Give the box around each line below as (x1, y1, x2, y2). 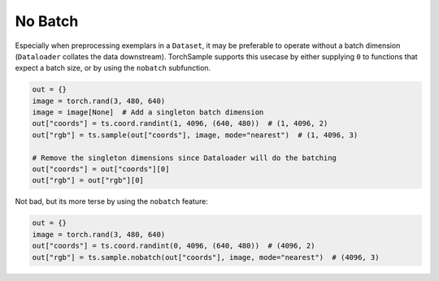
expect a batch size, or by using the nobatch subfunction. (15, 63, 211, 73)
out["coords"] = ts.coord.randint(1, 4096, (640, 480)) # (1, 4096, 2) (32, 119, 328, 128)
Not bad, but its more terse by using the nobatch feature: (15, 197, 209, 206)
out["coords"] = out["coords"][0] (32, 165, 170, 174)
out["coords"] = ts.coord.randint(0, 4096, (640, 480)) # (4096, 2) (32, 241, 315, 251)
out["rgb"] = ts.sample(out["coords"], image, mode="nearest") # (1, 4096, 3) (32, 130, 359, 140)
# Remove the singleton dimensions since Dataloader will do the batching (32, 153, 337, 162)
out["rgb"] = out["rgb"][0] (32, 175, 144, 185)
